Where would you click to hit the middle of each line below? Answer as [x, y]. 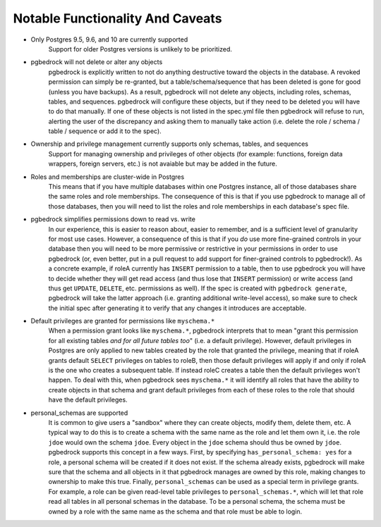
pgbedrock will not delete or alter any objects [97, 62]
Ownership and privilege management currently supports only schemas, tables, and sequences [169, 144]
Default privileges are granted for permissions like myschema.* [123, 321]
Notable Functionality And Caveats [117, 18]
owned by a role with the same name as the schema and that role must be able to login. [175, 512]
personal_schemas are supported [79, 413]
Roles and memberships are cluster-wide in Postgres [108, 177]
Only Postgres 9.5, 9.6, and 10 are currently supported [109, 39]
